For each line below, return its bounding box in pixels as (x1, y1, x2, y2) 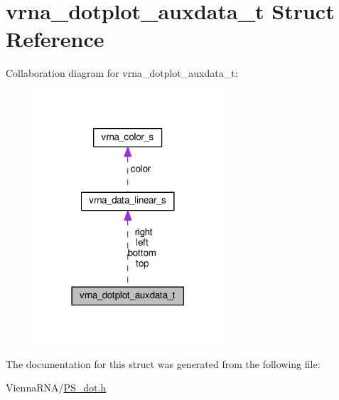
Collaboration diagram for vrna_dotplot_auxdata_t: (6, 65, 238, 80)
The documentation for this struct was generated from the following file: (6, 356, 321, 371)
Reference (6, 24, 104, 53)
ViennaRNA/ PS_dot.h (6, 380, 107, 395)
